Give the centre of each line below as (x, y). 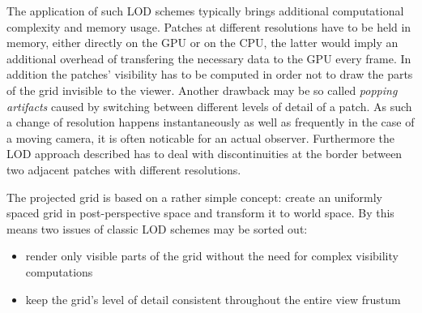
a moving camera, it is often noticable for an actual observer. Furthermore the (200, 137)
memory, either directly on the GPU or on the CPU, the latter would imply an (202, 43)
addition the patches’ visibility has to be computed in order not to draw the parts (210, 74)
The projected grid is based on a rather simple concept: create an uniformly (195, 197)
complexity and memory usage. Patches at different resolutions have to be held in (209, 26)
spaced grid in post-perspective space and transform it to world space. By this (200, 213)
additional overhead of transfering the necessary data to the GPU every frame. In (209, 58)
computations (59, 271)
